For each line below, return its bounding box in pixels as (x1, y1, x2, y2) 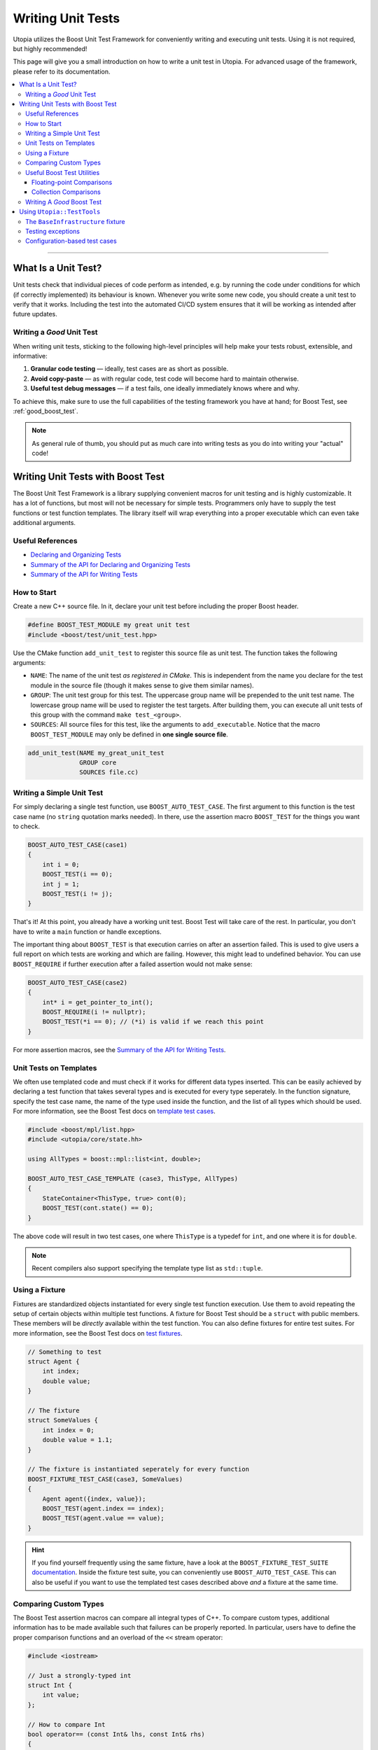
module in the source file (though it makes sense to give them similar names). (30, 681, 255, 689)
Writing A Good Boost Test (25, 197, 102, 206)
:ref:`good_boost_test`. (13, 407, 78, 415)
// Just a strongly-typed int (27, 1672, 132, 1679)
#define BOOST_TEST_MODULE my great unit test (27, 621, 190, 629)
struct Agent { (27, 1358, 80, 1366)
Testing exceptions (25, 227, 80, 235)
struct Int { (27, 1681, 73, 1689)
